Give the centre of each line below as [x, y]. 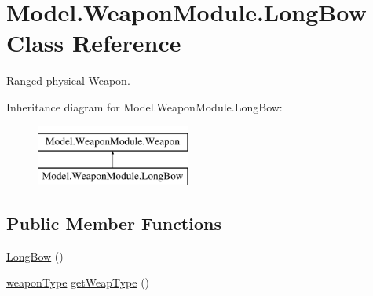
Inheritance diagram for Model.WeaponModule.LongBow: [144, 106]
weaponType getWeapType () [78, 282]
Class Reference [94, 43]
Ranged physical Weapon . [68, 80]
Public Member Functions [114, 223]
